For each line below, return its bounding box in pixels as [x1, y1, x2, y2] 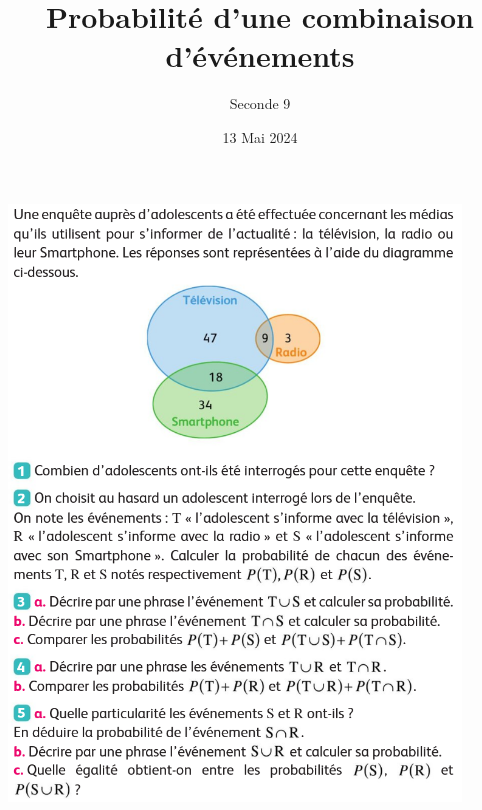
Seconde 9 [229, 93, 291, 114]
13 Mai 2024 [222, 126, 298, 147]
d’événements [165, 35, 355, 76]
